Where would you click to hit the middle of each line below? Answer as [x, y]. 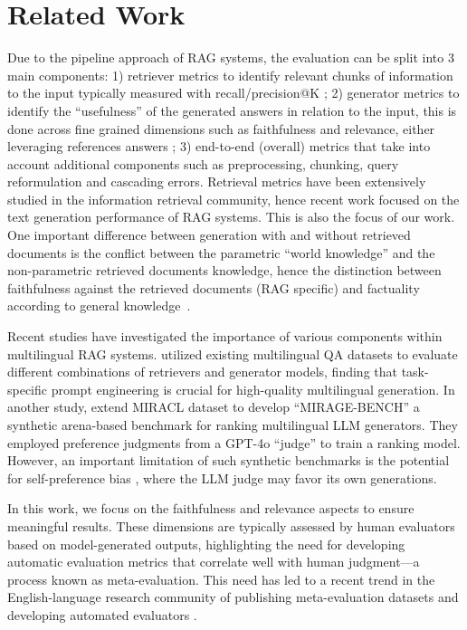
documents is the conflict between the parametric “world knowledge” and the [221, 252]
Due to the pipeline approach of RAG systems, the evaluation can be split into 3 [231, 57]
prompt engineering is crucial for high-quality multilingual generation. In [253, 389]
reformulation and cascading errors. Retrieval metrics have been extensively [217, 181]
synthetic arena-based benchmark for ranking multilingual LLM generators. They [233, 425]
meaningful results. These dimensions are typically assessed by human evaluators [231, 525]
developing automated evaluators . [102, 614]
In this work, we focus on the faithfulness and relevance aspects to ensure [211, 508]
